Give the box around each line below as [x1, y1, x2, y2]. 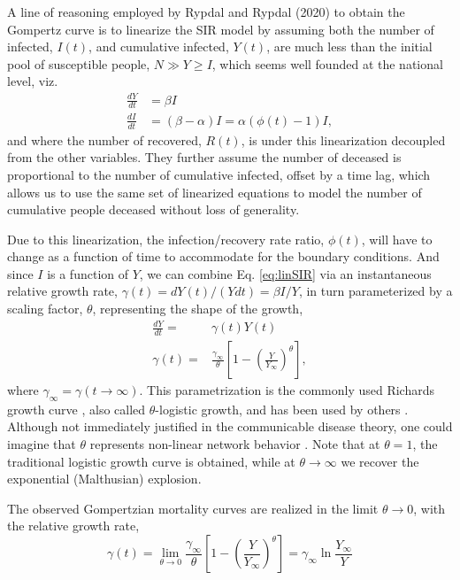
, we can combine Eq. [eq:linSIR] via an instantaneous [139, 264, 432, 282]
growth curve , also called [7, 399, 146, 418]
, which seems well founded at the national [211, 54, 443, 73]
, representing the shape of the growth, [92, 299, 303, 318]
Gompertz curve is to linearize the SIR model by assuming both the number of [7, 19, 434, 38]
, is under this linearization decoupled [241, 130, 446, 149]
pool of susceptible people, [7, 54, 150, 73]
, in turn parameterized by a [298, 282, 453, 300]
